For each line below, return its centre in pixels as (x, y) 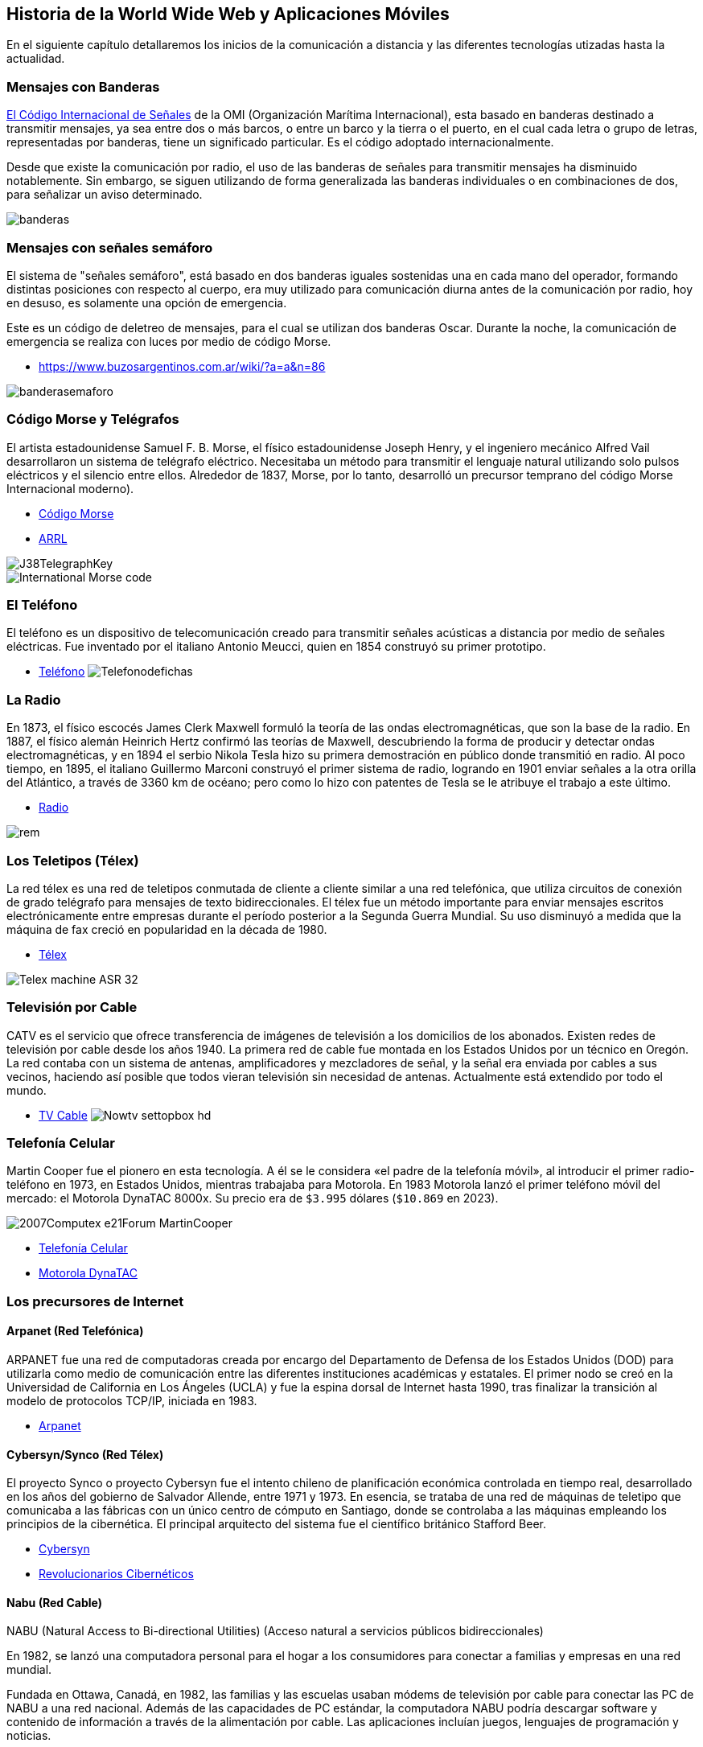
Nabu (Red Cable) (54, 1602)
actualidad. (36, 59)
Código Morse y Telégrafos (93, 419)
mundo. (27, 1090)
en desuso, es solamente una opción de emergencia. (147, 302)
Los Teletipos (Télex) (73, 860)
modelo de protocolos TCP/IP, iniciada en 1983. (132, 1401)
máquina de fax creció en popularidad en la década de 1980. (167, 929)
